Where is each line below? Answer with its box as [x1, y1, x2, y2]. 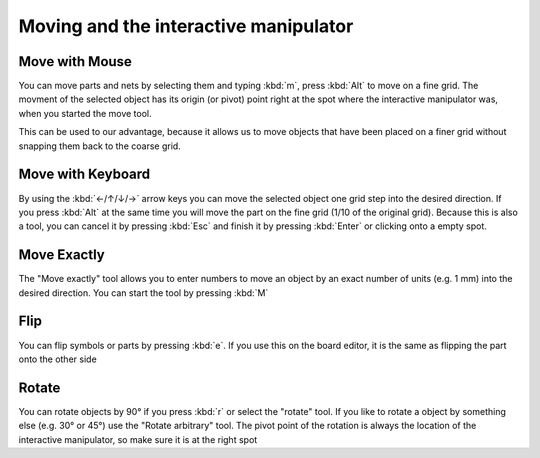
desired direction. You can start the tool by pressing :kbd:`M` [18, 286, 269, 299]
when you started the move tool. [18, 107, 152, 119]
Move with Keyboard [18, 166, 150, 183]
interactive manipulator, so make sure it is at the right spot [18, 433, 258, 445]
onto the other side [18, 353, 97, 365]
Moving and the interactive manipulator [18, 15, 354, 37]
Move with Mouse [18, 53, 132, 70]
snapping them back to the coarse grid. [18, 140, 182, 152]
